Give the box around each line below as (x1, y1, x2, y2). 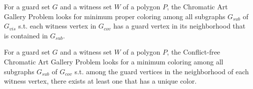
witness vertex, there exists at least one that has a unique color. (4, 76, 197, 86)
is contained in (4, 30, 48, 40)
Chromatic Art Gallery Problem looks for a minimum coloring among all (4, 56, 223, 66)
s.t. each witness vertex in (18, 21, 96, 31)
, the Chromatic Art (167, 1, 228, 11)
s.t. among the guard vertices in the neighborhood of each (74, 66, 249, 76)
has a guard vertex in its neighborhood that (113, 21, 246, 31)
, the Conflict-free (167, 47, 221, 57)
